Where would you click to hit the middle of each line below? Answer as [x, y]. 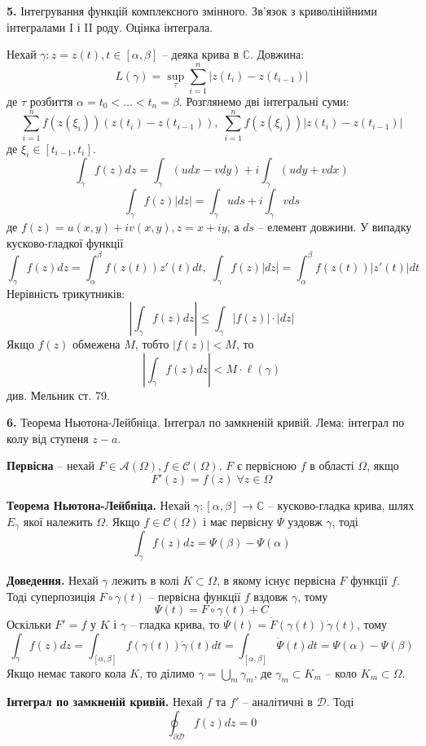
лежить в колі [145, 579]
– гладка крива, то [175, 624]
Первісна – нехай [51, 465]
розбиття [51, 101]
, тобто [152, 344]
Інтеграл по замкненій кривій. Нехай [105, 702]
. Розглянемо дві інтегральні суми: [264, 101]
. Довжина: [277, 54]
